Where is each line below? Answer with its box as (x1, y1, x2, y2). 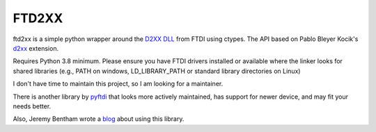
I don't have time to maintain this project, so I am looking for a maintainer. (13, 80, 224, 88)
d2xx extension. (13, 44, 59, 52)
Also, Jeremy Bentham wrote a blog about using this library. (13, 115, 185, 123)
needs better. (13, 101, 52, 110)
